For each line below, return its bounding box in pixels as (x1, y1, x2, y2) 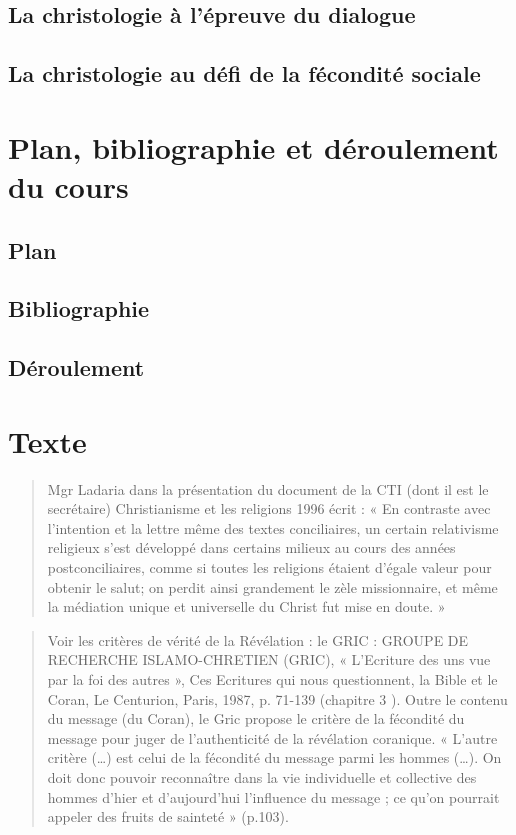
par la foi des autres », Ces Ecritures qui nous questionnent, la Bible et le (47, 668, 498, 689)
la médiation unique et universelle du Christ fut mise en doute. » (47, 596, 446, 617)
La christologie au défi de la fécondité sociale (8, 58, 481, 89)
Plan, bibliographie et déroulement (8, 126, 499, 167)
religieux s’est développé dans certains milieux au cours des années (47, 537, 456, 558)
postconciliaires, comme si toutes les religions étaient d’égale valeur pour (47, 556, 492, 577)
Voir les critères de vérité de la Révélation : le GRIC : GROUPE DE (47, 629, 469, 650)
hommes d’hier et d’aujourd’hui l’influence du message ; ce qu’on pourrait (47, 786, 500, 807)
